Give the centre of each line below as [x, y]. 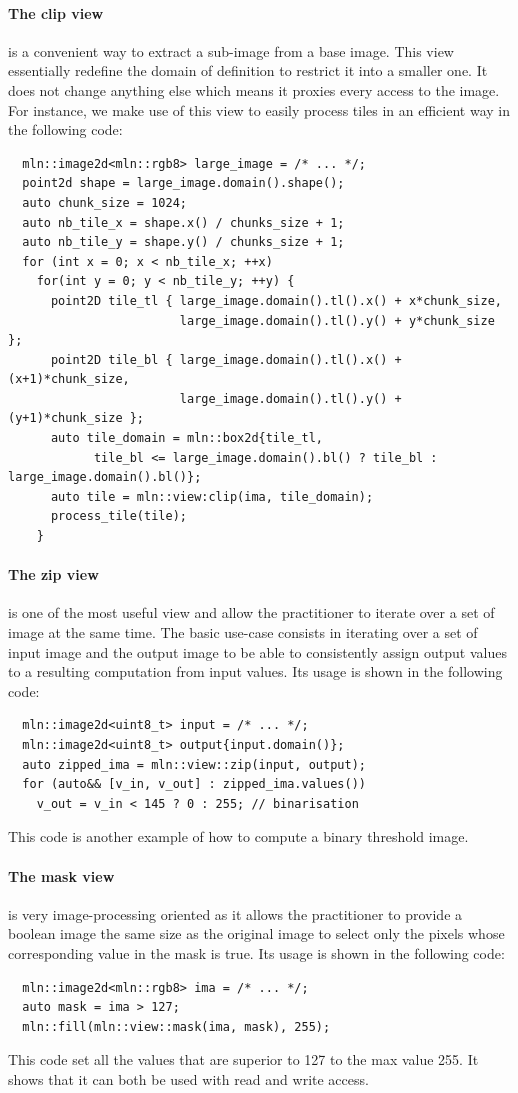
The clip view [56, 12]
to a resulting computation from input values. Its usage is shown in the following [255, 671]
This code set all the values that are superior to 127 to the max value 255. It [243, 1059]
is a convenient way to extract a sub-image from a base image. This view [231, 50]
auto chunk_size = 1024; [104, 202]
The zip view [53, 574]
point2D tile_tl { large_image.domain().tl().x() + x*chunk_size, [276, 300]
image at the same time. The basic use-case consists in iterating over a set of [243, 632]
